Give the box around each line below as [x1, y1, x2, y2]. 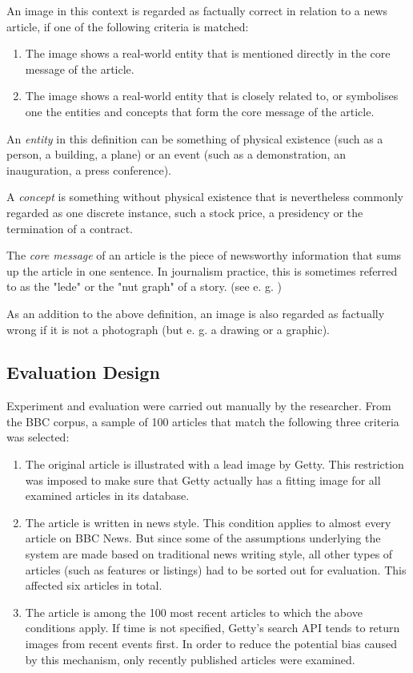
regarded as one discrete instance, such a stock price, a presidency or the [6, 204, 363, 220]
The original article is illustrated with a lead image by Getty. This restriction [25, 456, 404, 473]
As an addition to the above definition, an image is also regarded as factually [6, 304, 385, 321]
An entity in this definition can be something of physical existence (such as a [6, 130, 383, 147]
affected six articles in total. [25, 577, 162, 594]
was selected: [6, 429, 70, 445]
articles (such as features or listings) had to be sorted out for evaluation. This [25, 561, 407, 578]
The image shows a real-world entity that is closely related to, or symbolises [25, 87, 399, 104]
